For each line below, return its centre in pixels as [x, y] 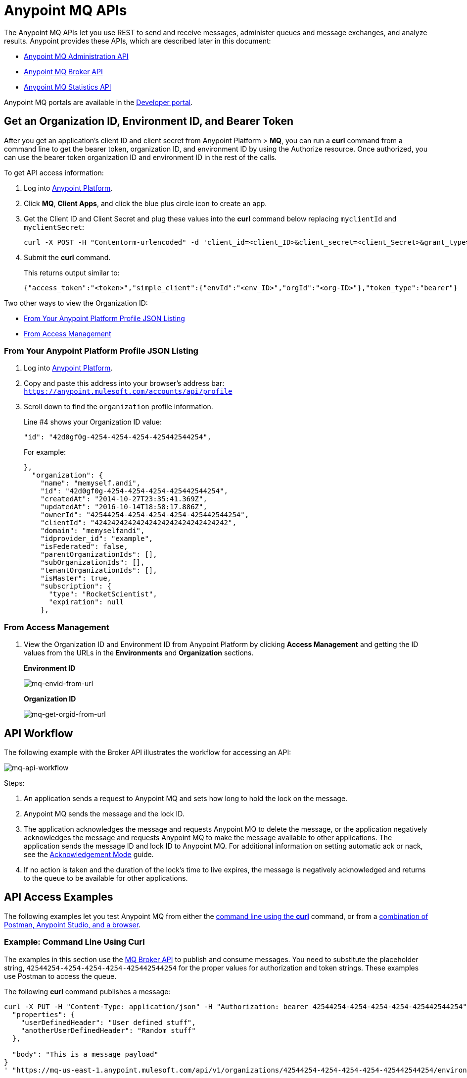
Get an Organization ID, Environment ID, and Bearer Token [149, 121]
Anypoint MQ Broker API [63, 71]
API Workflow [39, 733]
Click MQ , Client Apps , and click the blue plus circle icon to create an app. [145, 203]
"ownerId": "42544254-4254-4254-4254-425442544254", [145, 515]
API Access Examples [59, 897]
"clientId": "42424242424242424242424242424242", [138, 523]
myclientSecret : [54, 227]
